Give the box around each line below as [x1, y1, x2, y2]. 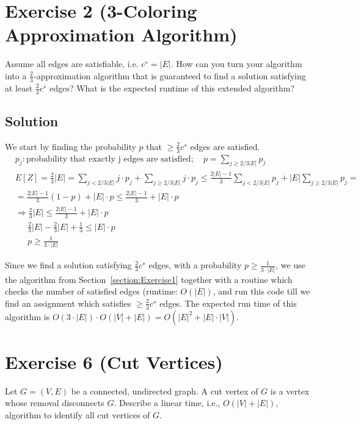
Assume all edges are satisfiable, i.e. [5, 57, 139, 70]
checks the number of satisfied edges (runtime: [5, 285, 178, 298]
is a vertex [270, 384, 310, 397]
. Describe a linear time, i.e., [114, 396, 221, 409]
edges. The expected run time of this [159, 296, 297, 309]
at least [5, 81, 33, 94]
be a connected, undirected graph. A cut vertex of [71, 384, 258, 397]
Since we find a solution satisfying [5, 259, 132, 271]
